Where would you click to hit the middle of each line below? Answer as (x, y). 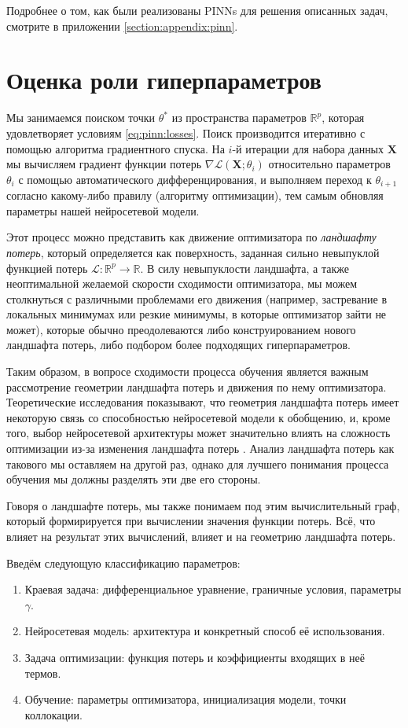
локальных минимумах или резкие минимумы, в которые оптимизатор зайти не (197, 314)
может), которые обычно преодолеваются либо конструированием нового (181, 329)
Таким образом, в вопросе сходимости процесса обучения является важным (187, 371)
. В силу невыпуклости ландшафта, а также (245, 268)
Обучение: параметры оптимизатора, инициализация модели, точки (186, 699)
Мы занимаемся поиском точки (81, 118)
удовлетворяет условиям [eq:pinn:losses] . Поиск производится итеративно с (186, 132)
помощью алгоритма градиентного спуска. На (116, 148)
